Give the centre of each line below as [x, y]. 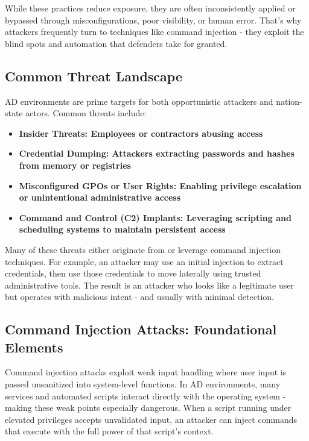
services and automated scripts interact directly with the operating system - [145, 396]
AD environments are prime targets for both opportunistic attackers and [139, 101]
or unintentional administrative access [100, 197]
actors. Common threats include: [86, 113]
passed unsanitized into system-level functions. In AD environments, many [143, 384]
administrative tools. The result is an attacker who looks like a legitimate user [149, 285]
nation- [289, 101]
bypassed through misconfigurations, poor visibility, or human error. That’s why [153, 20]
